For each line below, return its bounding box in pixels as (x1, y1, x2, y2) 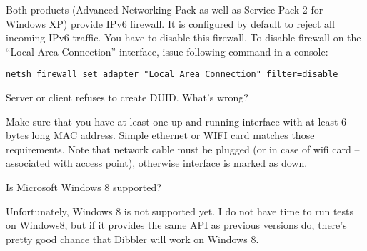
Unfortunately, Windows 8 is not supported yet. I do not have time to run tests (6, 203, 354, 218)
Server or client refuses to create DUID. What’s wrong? (6, 90, 248, 105)
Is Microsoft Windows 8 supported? (6, 180, 161, 194)
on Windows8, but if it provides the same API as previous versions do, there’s (6, 217, 347, 232)
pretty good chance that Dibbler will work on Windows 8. (6, 231, 259, 246)
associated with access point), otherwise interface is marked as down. (6, 155, 308, 170)
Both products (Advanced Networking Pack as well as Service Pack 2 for (6, 2, 323, 16)
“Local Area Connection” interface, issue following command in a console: (6, 43, 328, 58)
